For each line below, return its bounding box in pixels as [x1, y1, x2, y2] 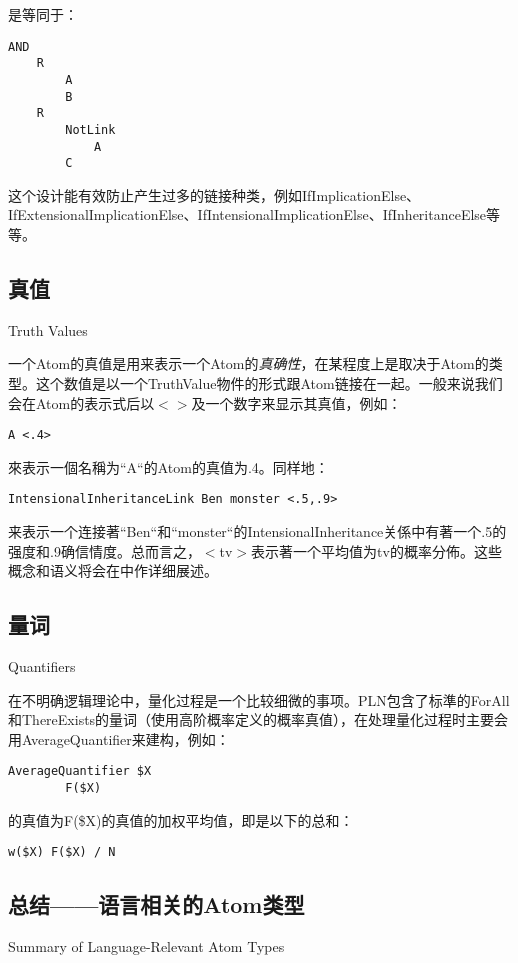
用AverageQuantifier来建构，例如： [8, 728, 230, 749]
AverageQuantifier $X [8, 764, 152, 779]
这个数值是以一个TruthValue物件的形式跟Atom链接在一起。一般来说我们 [35, 373, 503, 394]
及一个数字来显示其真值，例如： [191, 392, 402, 413]
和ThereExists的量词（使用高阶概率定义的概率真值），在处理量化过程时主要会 [8, 709, 509, 730]
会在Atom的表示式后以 [8, 392, 155, 413]
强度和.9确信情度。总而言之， [8, 540, 201, 561]
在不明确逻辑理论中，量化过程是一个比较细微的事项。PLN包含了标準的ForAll [8, 689, 510, 710]
